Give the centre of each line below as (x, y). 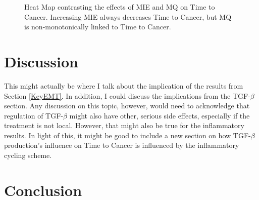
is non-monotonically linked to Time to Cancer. (98, 27)
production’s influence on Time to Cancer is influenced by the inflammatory (122, 145)
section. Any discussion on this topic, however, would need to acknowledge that (127, 106)
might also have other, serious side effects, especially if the (160, 115)
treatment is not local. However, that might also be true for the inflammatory (124, 125)
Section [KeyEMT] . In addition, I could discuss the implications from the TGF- (127, 95)
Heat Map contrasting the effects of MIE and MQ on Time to (120, 7)
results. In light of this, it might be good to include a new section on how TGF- (127, 135)
